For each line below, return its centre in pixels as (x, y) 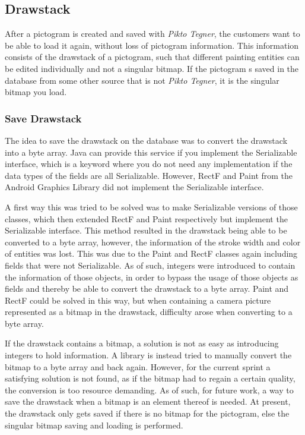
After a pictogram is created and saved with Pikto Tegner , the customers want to (152, 34)
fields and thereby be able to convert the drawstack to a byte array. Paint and (147, 289)
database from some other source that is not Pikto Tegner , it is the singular (142, 80)
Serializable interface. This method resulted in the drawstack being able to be (146, 230)
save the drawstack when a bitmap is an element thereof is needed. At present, (148, 401)
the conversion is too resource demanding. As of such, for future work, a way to (149, 390)
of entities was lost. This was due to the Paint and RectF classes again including (151, 253)
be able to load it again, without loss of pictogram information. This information (152, 45)
